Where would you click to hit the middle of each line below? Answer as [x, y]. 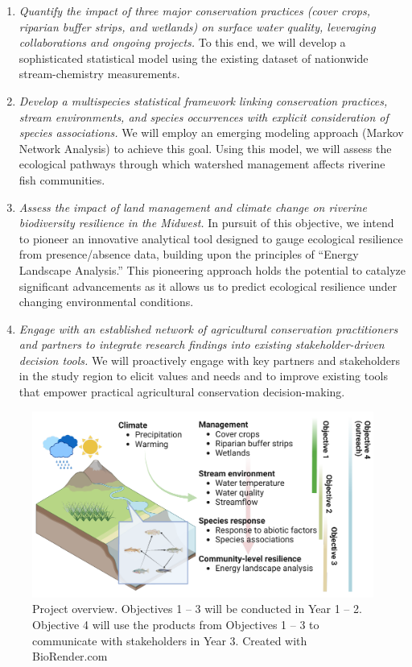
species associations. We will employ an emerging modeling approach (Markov [211, 133]
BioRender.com [70, 656]
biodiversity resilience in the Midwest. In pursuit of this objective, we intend [206, 223]
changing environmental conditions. [106, 302]
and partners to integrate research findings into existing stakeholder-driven [202, 344]
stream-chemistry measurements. [99, 74]
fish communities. [62, 179]
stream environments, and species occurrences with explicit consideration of [204, 116]
